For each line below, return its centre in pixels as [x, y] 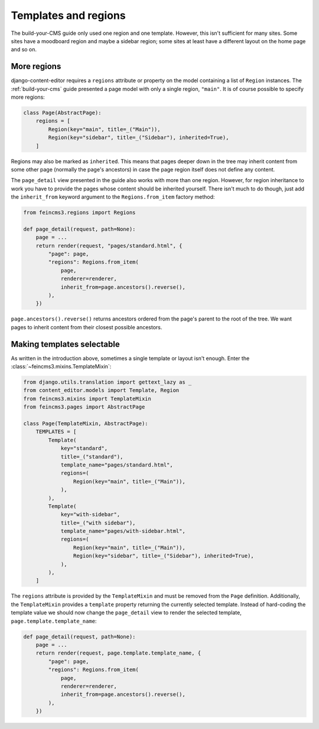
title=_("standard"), [92, 456]
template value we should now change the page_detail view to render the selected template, [126, 613]
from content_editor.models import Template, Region [101, 391]
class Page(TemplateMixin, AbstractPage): [86, 424]
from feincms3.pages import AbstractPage [84, 407]
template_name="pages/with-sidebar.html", [123, 531]
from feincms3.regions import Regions [79, 213]
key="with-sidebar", [90, 515]
